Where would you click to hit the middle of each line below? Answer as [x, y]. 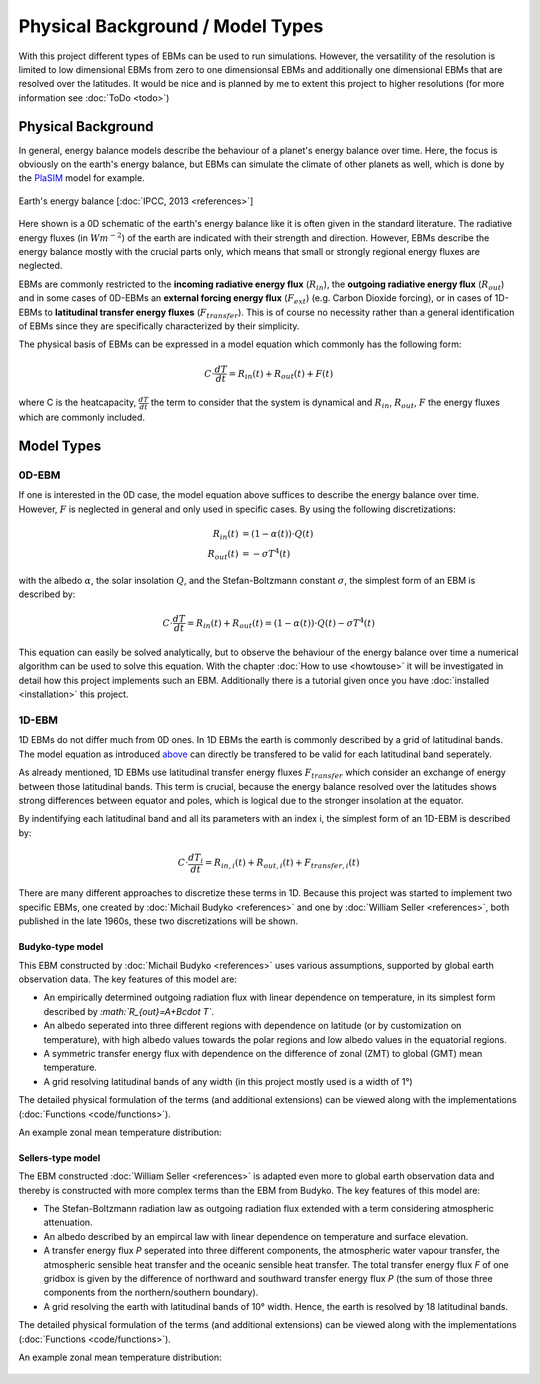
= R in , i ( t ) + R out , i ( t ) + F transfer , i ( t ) [282, 864]
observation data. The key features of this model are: [127, 979]
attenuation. [68, 1222]
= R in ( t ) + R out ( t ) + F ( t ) [281, 374]
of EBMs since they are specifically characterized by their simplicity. [159, 326]
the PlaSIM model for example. [81, 178]
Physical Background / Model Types [171, 26]
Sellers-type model [59, 1157]
